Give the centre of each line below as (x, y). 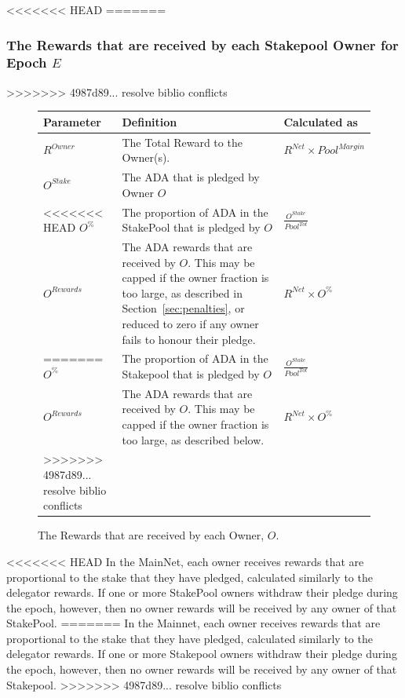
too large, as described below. (193, 439)
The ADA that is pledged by (191, 177)
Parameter (72, 121)
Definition (150, 121)
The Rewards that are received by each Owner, (151, 535)
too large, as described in (182, 292)
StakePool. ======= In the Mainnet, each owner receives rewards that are (193, 623)
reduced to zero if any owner (190, 323)
